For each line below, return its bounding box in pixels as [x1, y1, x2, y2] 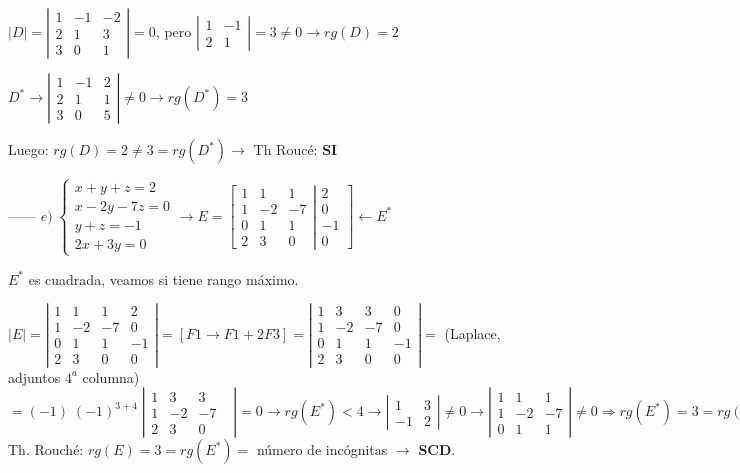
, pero [155, 21, 192, 41]
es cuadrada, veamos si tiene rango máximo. [28, 268, 299, 289]
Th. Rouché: [8, 439, 84, 460]
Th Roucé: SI [253, 139, 338, 159]
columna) [82, 366, 140, 387]
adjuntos [8, 366, 61, 387]
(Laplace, [444, 322, 501, 343]
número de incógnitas [256, 439, 388, 460]
